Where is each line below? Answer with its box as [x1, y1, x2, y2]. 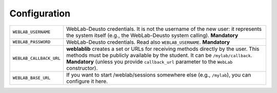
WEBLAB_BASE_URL [12, 75, 51, 81]
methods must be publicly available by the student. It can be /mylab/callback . [66, 51, 252, 59]
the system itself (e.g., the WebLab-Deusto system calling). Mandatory [66, 31, 239, 39]
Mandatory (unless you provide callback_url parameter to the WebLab [66, 58, 233, 65]
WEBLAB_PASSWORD [12, 39, 51, 45]
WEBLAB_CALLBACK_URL [12, 55, 61, 61]
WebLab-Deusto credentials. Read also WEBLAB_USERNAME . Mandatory [66, 39, 230, 46]
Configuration [9, 8, 71, 19]
